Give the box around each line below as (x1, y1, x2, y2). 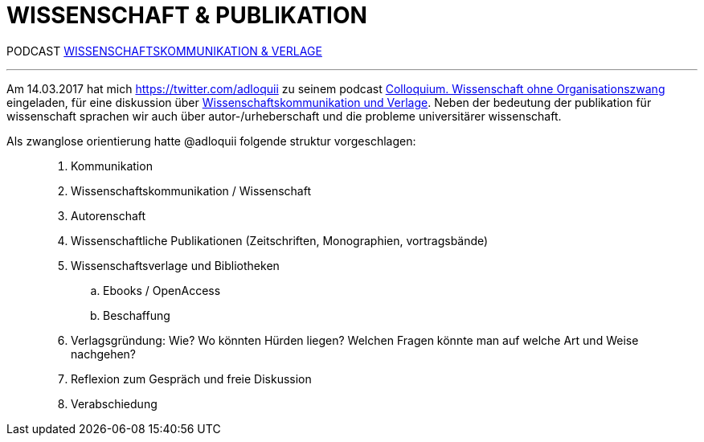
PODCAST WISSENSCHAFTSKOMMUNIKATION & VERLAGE (6, 43, 322, 58)
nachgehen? (71, 346, 137, 361)
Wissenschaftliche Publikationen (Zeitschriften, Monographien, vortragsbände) (71, 233, 489, 248)
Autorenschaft (71, 208, 146, 223)
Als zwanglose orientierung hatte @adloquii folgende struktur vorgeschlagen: (6, 133, 416, 148)
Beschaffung (103, 308, 170, 322)
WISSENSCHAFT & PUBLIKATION (6, 2, 367, 29)
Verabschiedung (71, 396, 158, 411)
